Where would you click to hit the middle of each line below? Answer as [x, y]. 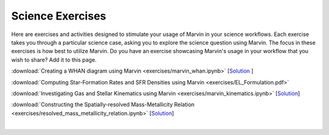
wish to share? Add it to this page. [54, 60]
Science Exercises [59, 16]
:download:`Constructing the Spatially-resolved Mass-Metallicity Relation [103, 104]
